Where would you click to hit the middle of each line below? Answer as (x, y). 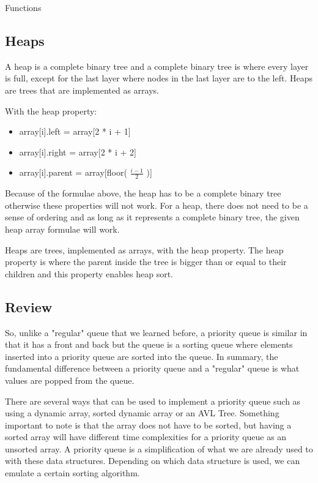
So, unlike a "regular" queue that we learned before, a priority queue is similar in (156, 332)
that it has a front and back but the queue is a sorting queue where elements (149, 344)
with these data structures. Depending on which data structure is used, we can (153, 461)
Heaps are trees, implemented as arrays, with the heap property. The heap (144, 249)
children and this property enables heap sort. (89, 273)
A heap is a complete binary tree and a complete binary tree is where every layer (157, 66)
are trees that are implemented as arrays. (82, 90)
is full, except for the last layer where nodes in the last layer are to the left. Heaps (159, 78)
